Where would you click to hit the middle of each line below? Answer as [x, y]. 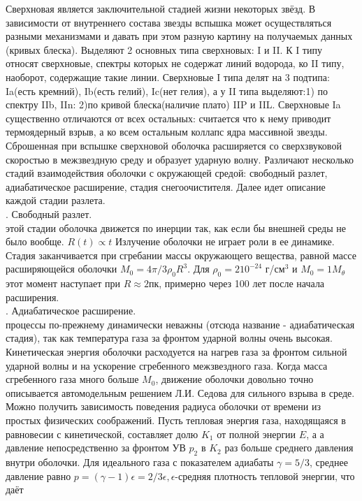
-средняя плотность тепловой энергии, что [265, 475]
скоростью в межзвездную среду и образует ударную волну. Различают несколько [180, 159]
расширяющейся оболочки [61, 269]
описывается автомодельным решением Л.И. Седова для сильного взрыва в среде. [180, 392]
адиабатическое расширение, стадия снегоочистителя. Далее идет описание [166, 186]
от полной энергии [256, 434]
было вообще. [35, 241]
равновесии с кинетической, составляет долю [102, 434]
